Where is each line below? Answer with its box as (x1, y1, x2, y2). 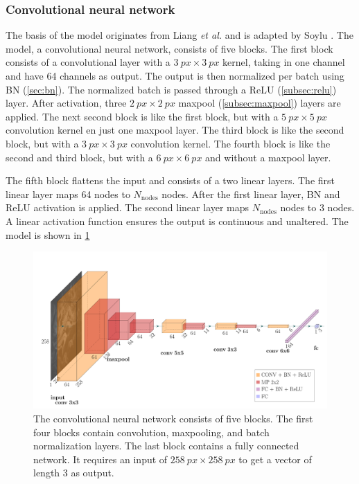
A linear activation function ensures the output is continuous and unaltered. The (6, 213, 349, 228)
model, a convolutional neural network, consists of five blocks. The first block (6, 41, 333, 55)
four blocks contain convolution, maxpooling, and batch (33, 424, 270, 439)
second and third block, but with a (6, 150, 153, 164)
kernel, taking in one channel (222, 55, 345, 69)
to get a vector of (238, 451, 312, 466)
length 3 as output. (33, 465, 114, 480)
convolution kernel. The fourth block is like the (130, 136, 331, 150)
